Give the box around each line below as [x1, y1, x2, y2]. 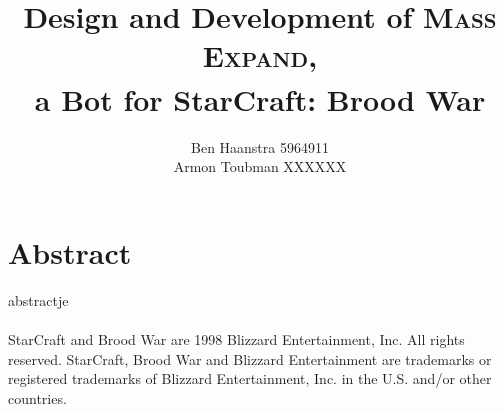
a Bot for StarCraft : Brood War [34, 78, 486, 119]
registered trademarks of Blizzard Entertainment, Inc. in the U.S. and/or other [8, 368, 492, 389]
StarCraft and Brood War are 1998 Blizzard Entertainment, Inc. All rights [8, 329, 465, 350]
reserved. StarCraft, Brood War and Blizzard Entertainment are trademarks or [8, 348, 492, 369]
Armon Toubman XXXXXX [173, 156, 347, 177]
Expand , [202, 35, 318, 76]
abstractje [8, 289, 69, 310]
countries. [8, 387, 67, 408]
